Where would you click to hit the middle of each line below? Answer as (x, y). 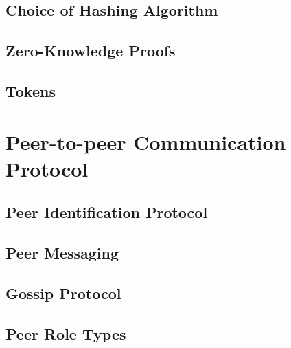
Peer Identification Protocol (107, 212)
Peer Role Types (66, 333)
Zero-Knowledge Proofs (91, 51)
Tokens (31, 90)
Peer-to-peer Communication (146, 141)
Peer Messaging (62, 253)
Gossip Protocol (63, 293)
